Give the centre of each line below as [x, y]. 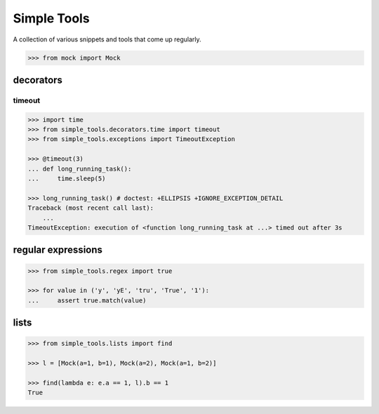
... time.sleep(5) [67, 179]
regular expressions [58, 250]
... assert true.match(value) [87, 300]
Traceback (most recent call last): [91, 208]
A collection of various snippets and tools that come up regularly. [107, 39]
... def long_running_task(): [80, 169]
